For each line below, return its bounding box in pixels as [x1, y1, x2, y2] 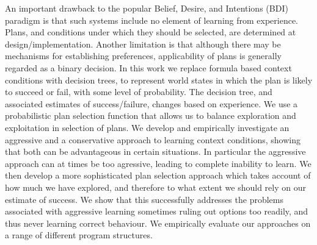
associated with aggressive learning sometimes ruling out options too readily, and [5, 205, 308, 218]
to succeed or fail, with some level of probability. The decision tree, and [5, 85, 272, 98]
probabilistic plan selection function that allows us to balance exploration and [5, 109, 296, 122]
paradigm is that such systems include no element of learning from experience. [5, 13, 299, 26]
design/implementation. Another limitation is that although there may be [5, 37, 281, 50]
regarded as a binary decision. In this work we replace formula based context [5, 61, 292, 74]
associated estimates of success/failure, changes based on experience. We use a [5, 97, 298, 110]
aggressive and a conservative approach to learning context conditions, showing [5, 133, 301, 146]
